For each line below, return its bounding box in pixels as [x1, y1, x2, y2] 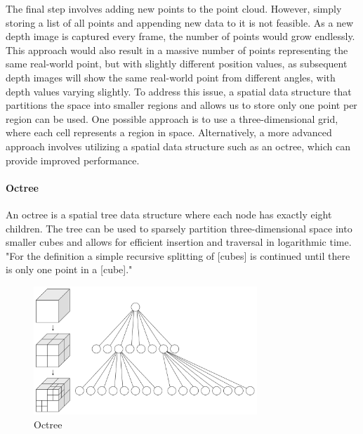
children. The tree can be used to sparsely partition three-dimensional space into [6, 221, 352, 235]
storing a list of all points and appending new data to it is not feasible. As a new [6, 15, 354, 29]
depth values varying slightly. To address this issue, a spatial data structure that [6, 84, 352, 98]
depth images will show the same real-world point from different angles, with [6, 70, 336, 84]
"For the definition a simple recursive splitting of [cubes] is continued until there [6, 248, 350, 263]
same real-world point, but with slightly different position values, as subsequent [6, 56, 348, 71]
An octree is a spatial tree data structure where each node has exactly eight [6, 206, 332, 221]
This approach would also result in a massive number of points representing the [6, 42, 348, 57]
